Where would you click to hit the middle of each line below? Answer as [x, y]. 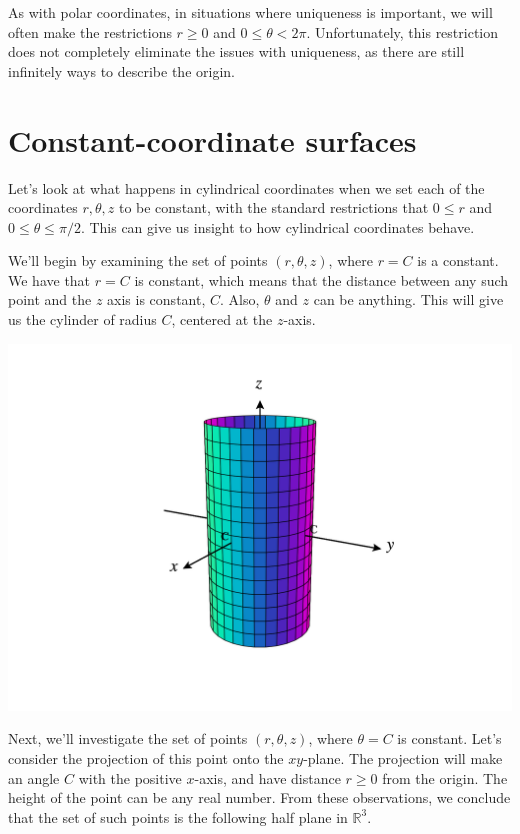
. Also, [240, 299]
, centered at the [222, 319]
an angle [34, 777]
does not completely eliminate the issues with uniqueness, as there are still [236, 51]
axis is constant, [156, 299]
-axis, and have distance [267, 777]
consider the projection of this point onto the [146, 758]
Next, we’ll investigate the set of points [128, 738]
